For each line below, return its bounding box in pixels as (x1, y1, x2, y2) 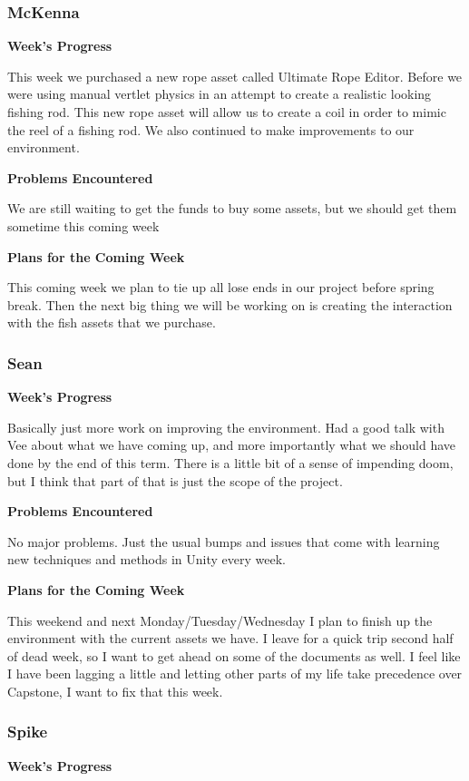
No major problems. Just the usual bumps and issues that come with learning (7, 532, 440, 551)
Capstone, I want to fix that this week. (7, 681, 223, 700)
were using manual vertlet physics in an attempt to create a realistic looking (7, 84, 432, 103)
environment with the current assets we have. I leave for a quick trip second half (7, 629, 454, 648)
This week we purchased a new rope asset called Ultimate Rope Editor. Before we (7, 66, 463, 85)
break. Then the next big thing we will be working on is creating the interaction (7, 295, 453, 314)
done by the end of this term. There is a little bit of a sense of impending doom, (7, 453, 454, 472)
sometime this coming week (7, 216, 160, 235)
